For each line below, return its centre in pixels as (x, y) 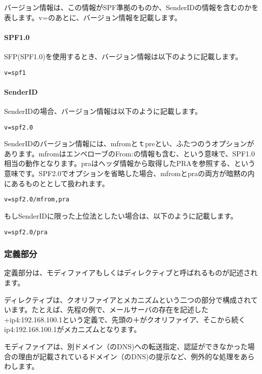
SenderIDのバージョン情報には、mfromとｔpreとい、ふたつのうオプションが (129, 143)
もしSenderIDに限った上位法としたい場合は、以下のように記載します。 (121, 215)
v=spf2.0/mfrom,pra (37, 200)
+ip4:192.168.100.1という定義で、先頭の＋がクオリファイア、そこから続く (125, 319)
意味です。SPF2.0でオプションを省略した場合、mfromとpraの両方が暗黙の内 (129, 173)
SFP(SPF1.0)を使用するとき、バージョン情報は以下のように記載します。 (123, 56)
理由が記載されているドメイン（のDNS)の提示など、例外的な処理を (129, 356)
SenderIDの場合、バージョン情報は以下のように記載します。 (103, 111)
